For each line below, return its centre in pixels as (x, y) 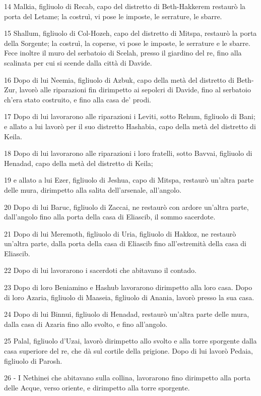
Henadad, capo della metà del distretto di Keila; (79, 163)
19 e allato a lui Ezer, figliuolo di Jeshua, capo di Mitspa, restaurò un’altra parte (129, 180)
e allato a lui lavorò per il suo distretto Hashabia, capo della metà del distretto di (130, 126)
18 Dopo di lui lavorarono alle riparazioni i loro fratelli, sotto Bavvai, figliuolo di (128, 153)
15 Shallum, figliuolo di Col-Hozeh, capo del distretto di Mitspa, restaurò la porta (130, 33)
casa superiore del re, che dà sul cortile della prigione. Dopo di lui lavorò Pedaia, (128, 351)
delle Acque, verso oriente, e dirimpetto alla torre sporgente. (97, 387)
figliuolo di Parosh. (33, 360)
